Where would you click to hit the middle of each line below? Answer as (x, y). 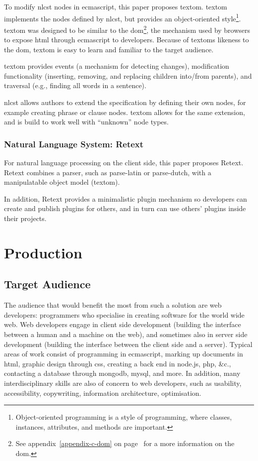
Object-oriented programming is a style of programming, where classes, (124, 417)
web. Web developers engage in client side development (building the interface (123, 324)
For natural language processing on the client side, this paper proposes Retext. (124, 163)
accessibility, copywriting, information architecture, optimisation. (103, 393)
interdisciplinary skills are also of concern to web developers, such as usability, (123, 383)
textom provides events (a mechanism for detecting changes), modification (117, 66)
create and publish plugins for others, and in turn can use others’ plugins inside (125, 208)
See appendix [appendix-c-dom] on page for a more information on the (125, 443)
